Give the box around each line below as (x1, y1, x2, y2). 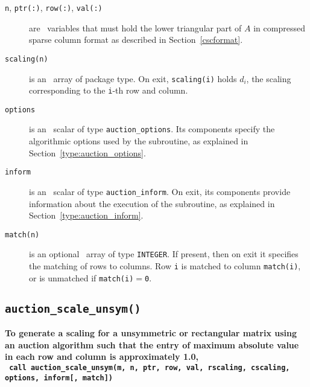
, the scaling (246, 72, 291, 85)
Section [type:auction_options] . (29, 146, 146, 159)
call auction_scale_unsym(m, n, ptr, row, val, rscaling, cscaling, (9, 363, 290, 372)
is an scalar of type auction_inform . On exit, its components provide (29, 185, 291, 197)
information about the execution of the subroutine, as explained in (29, 197, 275, 209)
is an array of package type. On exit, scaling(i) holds (29, 72, 237, 85)
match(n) (5, 230, 40, 239)
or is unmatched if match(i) (29, 271, 134, 284)
